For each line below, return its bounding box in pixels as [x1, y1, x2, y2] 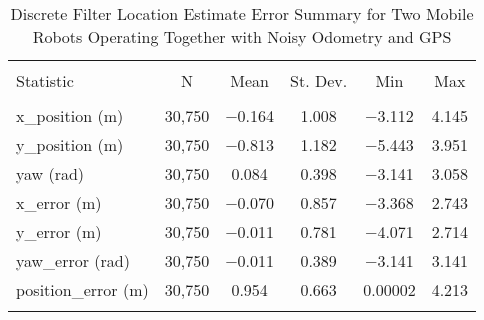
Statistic [16, 69, 74, 92]
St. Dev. [290, 69, 348, 92]
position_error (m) [16, 278, 149, 301]
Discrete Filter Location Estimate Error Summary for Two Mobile [10, 2, 474, 25]
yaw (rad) [16, 162, 85, 185]
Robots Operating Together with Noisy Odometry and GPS [32, 25, 452, 48]
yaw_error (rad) [16, 249, 130, 272]
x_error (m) [16, 191, 102, 214]
